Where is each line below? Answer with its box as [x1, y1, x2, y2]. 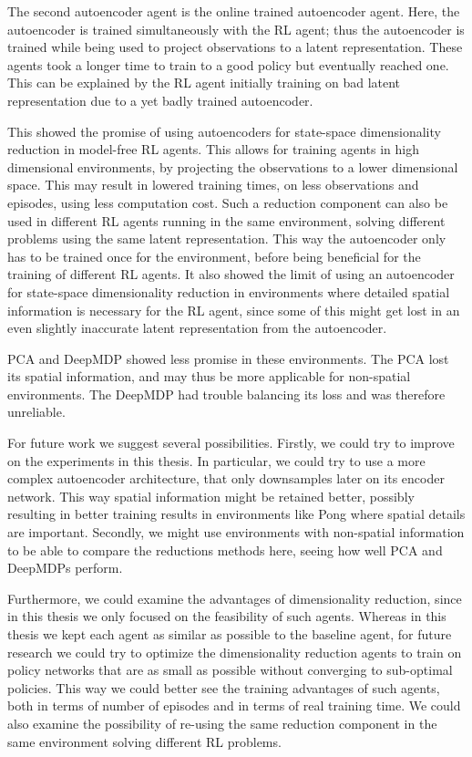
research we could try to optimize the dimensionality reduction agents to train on [7, 642, 462, 661]
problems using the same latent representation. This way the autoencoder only [7, 229, 446, 248]
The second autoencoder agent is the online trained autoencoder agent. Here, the [7, 2, 460, 20]
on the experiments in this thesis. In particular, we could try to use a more [7, 451, 426, 470]
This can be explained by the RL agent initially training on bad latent [7, 73, 401, 92]
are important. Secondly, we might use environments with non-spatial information [7, 523, 465, 542]
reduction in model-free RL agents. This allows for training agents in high [7, 140, 419, 159]
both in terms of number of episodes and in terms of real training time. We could [7, 696, 461, 715]
